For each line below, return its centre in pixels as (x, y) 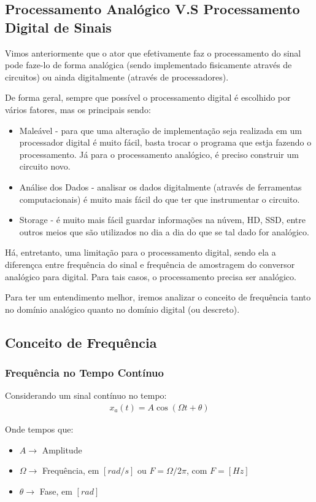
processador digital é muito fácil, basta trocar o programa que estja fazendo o (165, 142)
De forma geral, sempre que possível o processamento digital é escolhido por (148, 97)
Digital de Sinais (58, 27)
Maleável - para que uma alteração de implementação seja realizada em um (160, 130)
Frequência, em (71, 470)
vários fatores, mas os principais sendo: (78, 109)
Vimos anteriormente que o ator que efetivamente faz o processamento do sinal (153, 53)
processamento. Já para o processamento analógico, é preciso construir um (159, 154)
